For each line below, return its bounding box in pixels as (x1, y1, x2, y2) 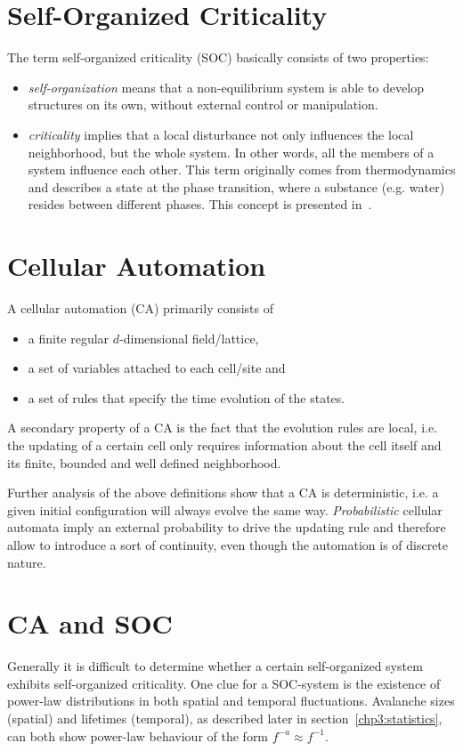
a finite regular (28, 328, 110, 347)
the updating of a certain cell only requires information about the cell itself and (7, 435, 442, 454)
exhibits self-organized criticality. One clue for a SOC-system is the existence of (7, 674, 441, 692)
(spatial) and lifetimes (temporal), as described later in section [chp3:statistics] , (7, 709, 443, 728)
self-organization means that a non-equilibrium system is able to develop (28, 77, 424, 96)
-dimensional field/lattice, (119, 328, 259, 347)
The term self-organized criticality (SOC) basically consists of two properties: (7, 48, 429, 67)
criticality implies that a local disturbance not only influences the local (28, 125, 414, 143)
